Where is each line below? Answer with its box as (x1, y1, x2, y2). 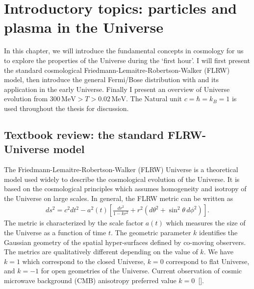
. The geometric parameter (110, 227, 191, 238)
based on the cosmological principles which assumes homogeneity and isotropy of (4, 183, 247, 194)
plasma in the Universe (4, 17, 164, 37)
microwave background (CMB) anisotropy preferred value (4, 275, 177, 286)
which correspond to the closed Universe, (22, 256, 146, 266)
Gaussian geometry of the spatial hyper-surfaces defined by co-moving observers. (4, 237, 246, 247)
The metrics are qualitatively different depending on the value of (4, 246, 198, 257)
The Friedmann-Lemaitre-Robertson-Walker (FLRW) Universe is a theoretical (4, 164, 238, 175)
